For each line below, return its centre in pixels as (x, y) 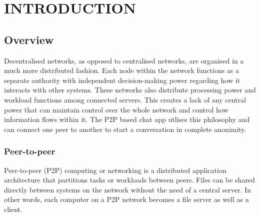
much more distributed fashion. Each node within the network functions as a (122, 70)
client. (13, 209)
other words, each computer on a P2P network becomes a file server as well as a (126, 199)
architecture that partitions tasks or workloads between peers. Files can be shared (129, 180)
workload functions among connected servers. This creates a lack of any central (125, 99)
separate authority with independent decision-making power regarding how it (122, 80)
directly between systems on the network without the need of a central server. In (127, 189)
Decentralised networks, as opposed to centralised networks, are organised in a (124, 60)
